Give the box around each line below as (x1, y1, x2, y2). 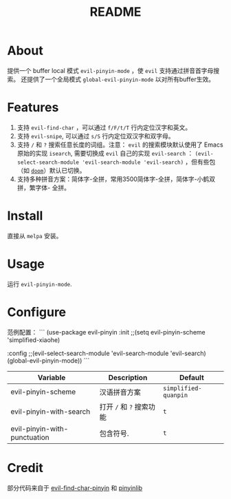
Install (7, 208, 43, 224)
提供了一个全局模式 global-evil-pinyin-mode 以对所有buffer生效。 (26, 75, 215, 83)
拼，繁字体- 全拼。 (16, 183, 71, 191)
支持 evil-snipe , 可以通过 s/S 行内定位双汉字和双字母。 (16, 131, 175, 140)
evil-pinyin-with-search (10, 407, 91, 416)
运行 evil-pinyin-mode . (7, 279, 72, 288)
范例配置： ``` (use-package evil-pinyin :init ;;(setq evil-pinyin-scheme (7, 328, 206, 336)
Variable (37, 372, 66, 382)
